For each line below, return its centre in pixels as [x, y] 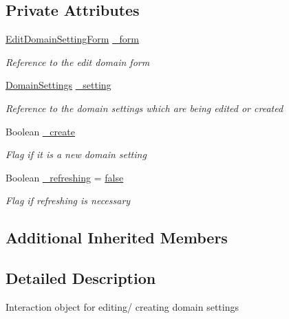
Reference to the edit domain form [78, 62]
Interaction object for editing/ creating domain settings [122, 306]
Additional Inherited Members [117, 238]
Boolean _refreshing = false [65, 177]
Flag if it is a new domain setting [76, 154]
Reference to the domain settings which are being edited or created [144, 108]
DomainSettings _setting [58, 85]
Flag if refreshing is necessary [68, 200]
